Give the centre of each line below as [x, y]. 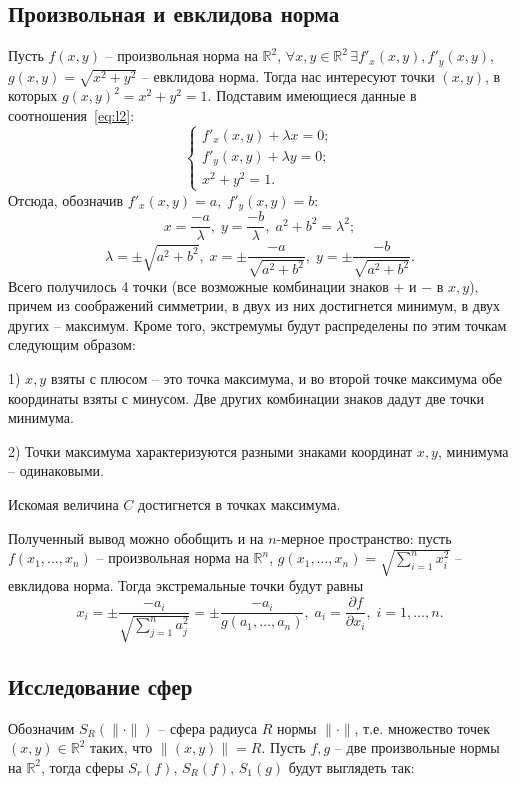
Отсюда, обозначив [66, 199]
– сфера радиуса [207, 727]
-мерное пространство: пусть [364, 537]
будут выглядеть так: [351, 766]
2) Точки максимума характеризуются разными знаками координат [210, 450]
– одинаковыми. [56, 470]
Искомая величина [63, 504]
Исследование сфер [100, 685]
